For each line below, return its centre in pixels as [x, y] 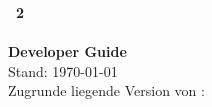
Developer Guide [67, 51]
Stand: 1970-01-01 [63, 70]
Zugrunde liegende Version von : [106, 90]
